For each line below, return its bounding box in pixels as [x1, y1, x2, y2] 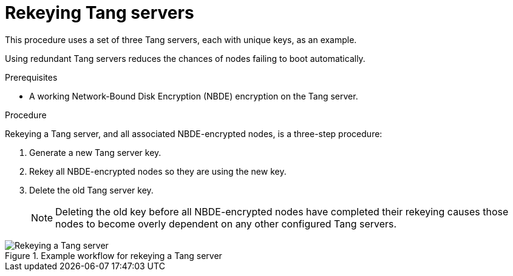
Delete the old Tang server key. [29, 184, 154, 195]
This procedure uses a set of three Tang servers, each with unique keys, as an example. [5, 34, 357, 45]
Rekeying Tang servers [5, 2, 194, 23]
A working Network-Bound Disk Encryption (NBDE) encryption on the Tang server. [29, 90, 358, 101]
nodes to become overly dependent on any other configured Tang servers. [55, 217, 397, 230]
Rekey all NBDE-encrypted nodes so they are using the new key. [29, 166, 287, 177]
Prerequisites [5, 72, 58, 82]
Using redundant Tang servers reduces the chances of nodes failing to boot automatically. [5, 53, 365, 64]
